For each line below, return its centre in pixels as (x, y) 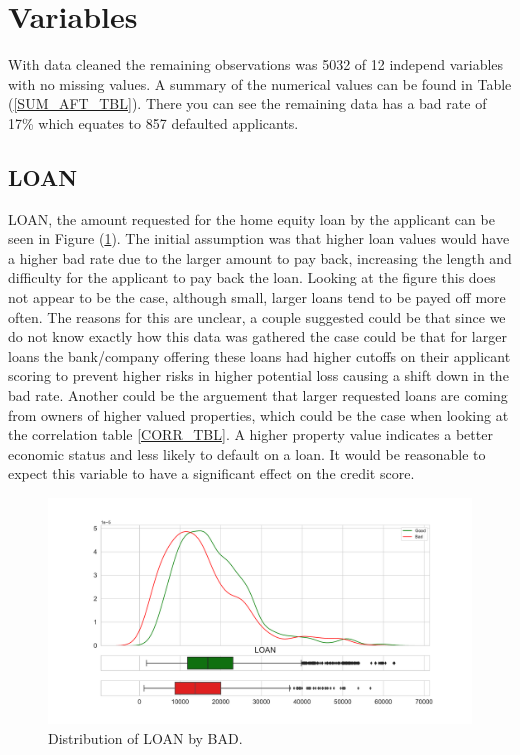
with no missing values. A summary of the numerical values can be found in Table (260, 83)
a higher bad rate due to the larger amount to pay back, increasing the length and (260, 257)
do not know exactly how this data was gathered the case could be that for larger (257, 336)
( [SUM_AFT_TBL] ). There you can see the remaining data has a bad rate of (247, 103)
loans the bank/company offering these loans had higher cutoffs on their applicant (259, 355)
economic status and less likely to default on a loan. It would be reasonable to (247, 453)
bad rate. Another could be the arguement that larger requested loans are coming (258, 395)
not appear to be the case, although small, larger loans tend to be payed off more (257, 297)
